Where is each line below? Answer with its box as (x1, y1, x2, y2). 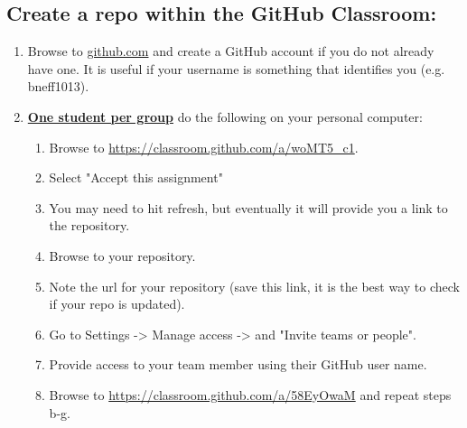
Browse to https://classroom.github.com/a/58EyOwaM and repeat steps (49, 385, 452, 404)
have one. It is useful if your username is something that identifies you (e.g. (27, 59, 445, 78)
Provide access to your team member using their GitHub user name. (49, 355, 427, 374)
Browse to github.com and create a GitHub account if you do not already (27, 42, 434, 60)
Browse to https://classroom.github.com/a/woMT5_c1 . (49, 137, 359, 156)
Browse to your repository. (49, 246, 196, 265)
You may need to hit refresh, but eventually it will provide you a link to (49, 198, 448, 217)
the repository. (49, 216, 130, 235)
